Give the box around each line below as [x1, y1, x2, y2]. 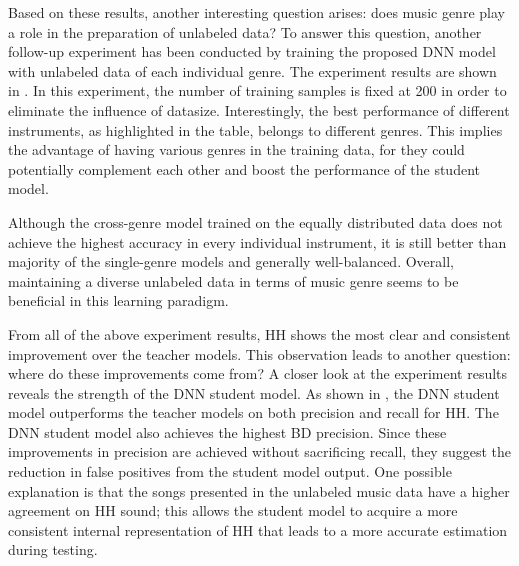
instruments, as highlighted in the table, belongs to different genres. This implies [8, 119, 503, 140]
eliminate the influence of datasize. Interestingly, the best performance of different [8, 99, 510, 120]
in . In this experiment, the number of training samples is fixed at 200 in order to [8, 80, 507, 101]
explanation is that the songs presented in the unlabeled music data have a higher [8, 480, 510, 501]
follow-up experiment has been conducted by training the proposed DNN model [8, 41, 496, 62]
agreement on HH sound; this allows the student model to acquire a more [8, 500, 458, 521]
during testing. [8, 539, 98, 560]
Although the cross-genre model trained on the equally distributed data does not [8, 211, 503, 232]
